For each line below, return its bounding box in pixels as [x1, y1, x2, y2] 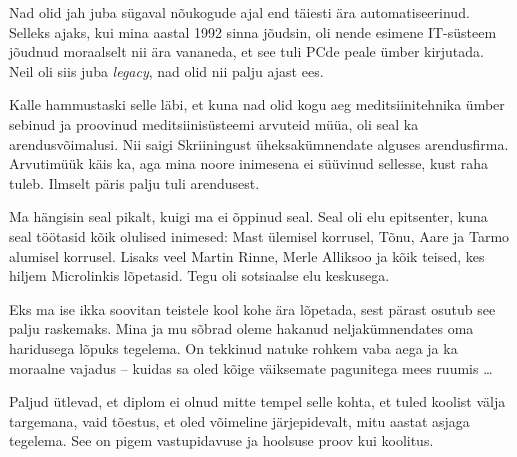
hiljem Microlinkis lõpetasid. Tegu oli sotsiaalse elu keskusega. [9, 265, 390, 286]
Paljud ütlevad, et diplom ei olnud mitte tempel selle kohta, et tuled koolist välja [9, 391, 506, 412]
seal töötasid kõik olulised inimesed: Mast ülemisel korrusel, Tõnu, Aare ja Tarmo [9, 225, 510, 246]
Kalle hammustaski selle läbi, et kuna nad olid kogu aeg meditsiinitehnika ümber [9, 94, 505, 115]
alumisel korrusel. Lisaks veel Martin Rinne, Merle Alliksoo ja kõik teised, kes [9, 245, 485, 266]
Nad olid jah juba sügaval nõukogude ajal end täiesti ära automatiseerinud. [9, 2, 470, 22]
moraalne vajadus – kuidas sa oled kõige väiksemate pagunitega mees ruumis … [9, 357, 493, 378]
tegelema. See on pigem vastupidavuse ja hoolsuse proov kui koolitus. [9, 430, 434, 451]
